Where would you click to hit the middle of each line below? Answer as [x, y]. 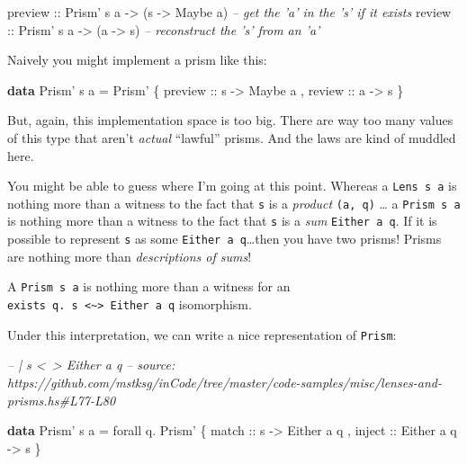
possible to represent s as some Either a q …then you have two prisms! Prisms [225, 239]
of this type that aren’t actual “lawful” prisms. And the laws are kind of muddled [232, 137]
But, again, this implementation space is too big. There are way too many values [230, 120]
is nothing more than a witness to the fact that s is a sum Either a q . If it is [222, 221]
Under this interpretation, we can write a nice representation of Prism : [202, 334]
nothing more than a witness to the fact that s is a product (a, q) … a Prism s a [234, 203]
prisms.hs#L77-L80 [62, 400]
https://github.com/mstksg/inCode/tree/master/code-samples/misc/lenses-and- [225, 382]
